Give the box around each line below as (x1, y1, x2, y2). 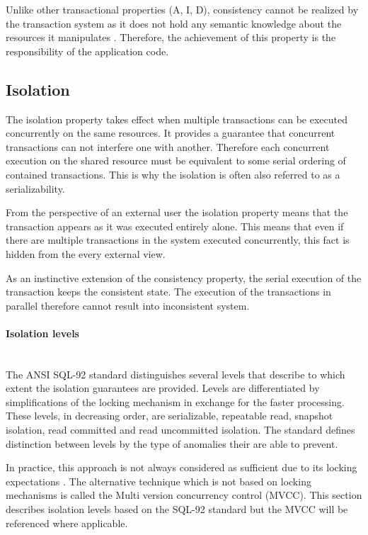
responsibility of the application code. (6, 43, 169, 58)
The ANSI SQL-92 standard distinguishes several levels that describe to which (6, 366, 345, 381)
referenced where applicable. (6, 515, 128, 530)
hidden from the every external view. (6, 246, 166, 261)
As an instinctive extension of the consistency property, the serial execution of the (6, 270, 362, 285)
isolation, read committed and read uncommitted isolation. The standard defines (6, 422, 355, 437)
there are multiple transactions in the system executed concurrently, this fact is (6, 232, 350, 247)
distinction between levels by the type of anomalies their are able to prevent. (6, 436, 338, 451)
